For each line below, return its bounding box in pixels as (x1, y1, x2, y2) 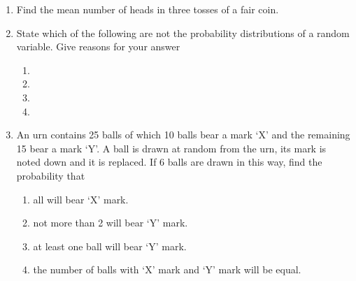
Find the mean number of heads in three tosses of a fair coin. (16, 2, 279, 16)
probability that (16, 168, 85, 182)
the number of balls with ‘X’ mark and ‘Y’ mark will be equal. (33, 262, 301, 277)
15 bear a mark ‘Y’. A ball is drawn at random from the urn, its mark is (16, 140, 327, 155)
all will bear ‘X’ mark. (33, 192, 129, 206)
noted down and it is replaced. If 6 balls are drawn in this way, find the (16, 154, 322, 169)
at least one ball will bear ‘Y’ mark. (33, 238, 187, 253)
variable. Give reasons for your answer (16, 39, 180, 54)
